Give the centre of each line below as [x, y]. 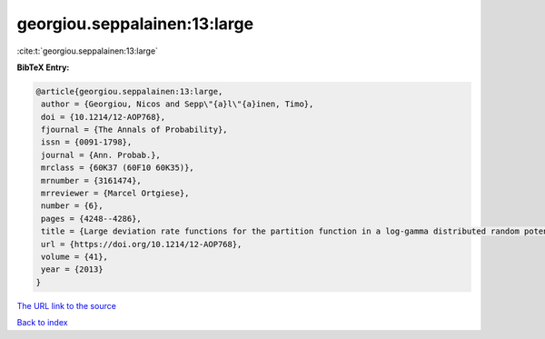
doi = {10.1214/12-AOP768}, [104, 117]
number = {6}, [72, 206]
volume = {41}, [75, 257]
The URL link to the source [67, 305]
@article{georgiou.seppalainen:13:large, [129, 91]
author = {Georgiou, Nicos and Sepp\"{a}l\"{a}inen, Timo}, [178, 104]
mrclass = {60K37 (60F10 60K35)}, [118, 168]
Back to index [42, 323]
